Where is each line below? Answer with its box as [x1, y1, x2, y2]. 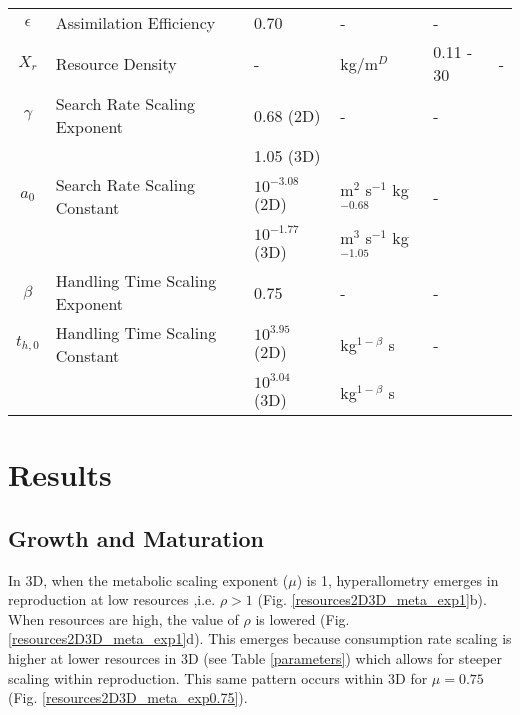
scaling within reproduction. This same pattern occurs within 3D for [8, 667, 428, 688]
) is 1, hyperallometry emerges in [296, 569, 499, 590]
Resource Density [55, 51, 177, 75]
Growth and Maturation [8, 522, 265, 553]
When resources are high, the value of [8, 608, 239, 629]
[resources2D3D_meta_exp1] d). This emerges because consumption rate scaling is [8, 628, 512, 649]
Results [8, 454, 112, 495]
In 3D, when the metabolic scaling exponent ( [8, 569, 289, 590]
